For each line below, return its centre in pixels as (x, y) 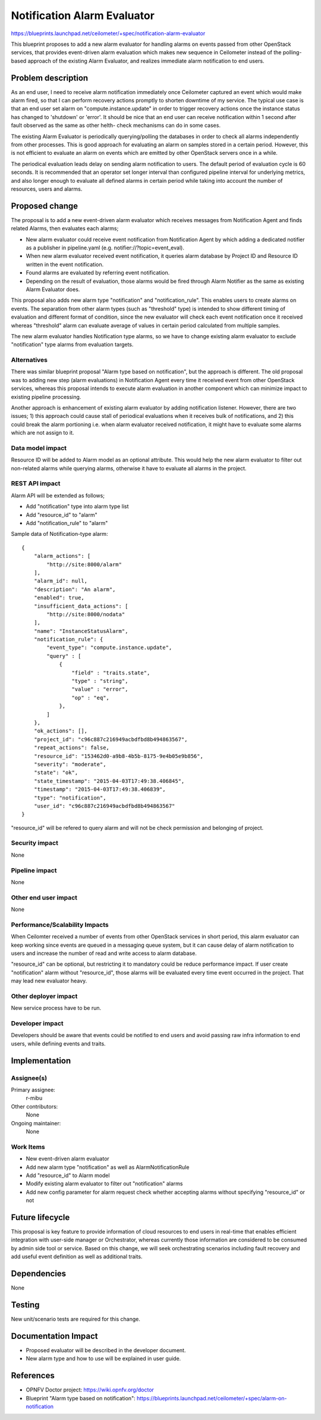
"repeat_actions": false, (72, 748)
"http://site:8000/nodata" (86, 614)
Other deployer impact (44, 996)
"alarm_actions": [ (62, 556)
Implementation (41, 1061)
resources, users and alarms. (47, 189)
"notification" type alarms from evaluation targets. (72, 345)
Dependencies (39, 1273)
